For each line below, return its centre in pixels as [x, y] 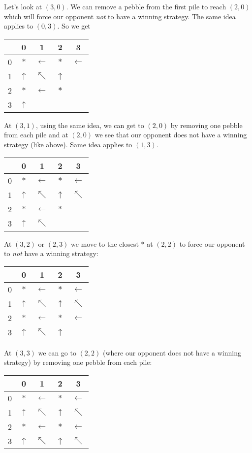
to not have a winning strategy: [51, 253]
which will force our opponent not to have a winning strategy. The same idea [120, 16]
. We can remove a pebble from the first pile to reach [146, 6]
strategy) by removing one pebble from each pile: [78, 362]
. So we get [74, 26]
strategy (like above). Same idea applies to [68, 144]
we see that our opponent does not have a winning [171, 135]
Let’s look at [23, 6]
